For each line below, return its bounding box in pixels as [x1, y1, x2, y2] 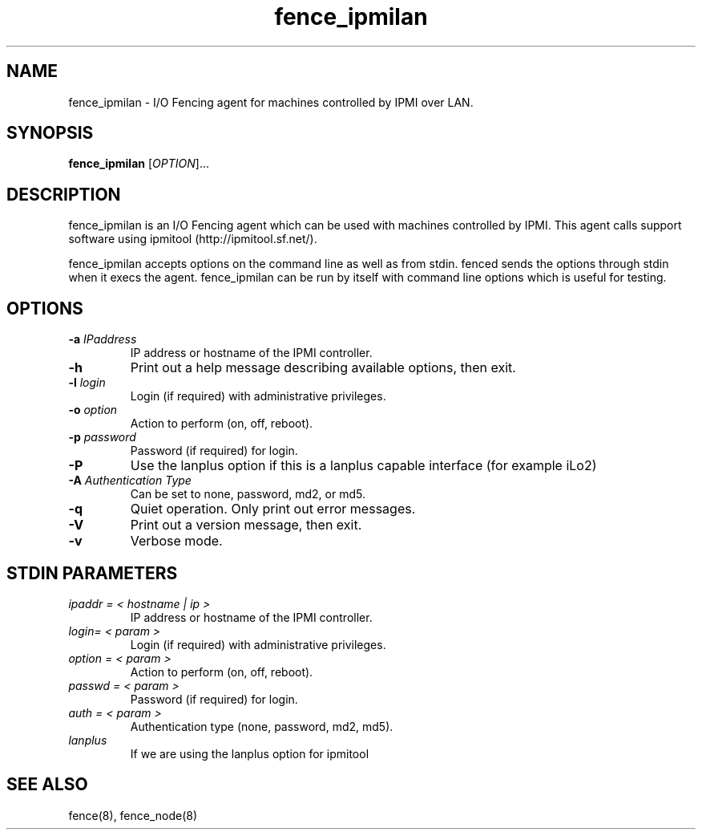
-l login [68, 375, 106, 390]
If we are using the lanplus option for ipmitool [130, 746, 369, 761]
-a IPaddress [68, 332, 137, 347]
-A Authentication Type [68, 473, 192, 488]
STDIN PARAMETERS [6, 562, 178, 583]
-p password [68, 430, 136, 444]
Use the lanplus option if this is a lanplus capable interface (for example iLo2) [130, 457, 597, 474]
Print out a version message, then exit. [130, 517, 362, 534]
